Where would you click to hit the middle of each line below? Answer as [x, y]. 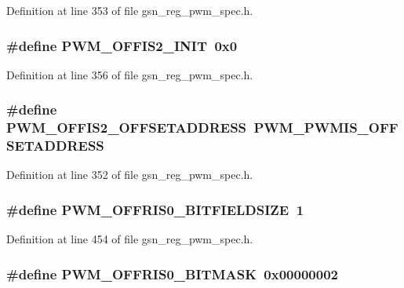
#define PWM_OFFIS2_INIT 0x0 [122, 45]
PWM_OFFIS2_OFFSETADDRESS [127, 128]
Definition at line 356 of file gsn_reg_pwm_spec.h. [130, 74]
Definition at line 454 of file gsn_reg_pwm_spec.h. [130, 239]
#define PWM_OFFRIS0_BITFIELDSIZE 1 [155, 209]
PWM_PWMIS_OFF [326, 128]
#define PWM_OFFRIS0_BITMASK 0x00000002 [172, 273]
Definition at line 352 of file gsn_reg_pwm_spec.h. [130, 175]
